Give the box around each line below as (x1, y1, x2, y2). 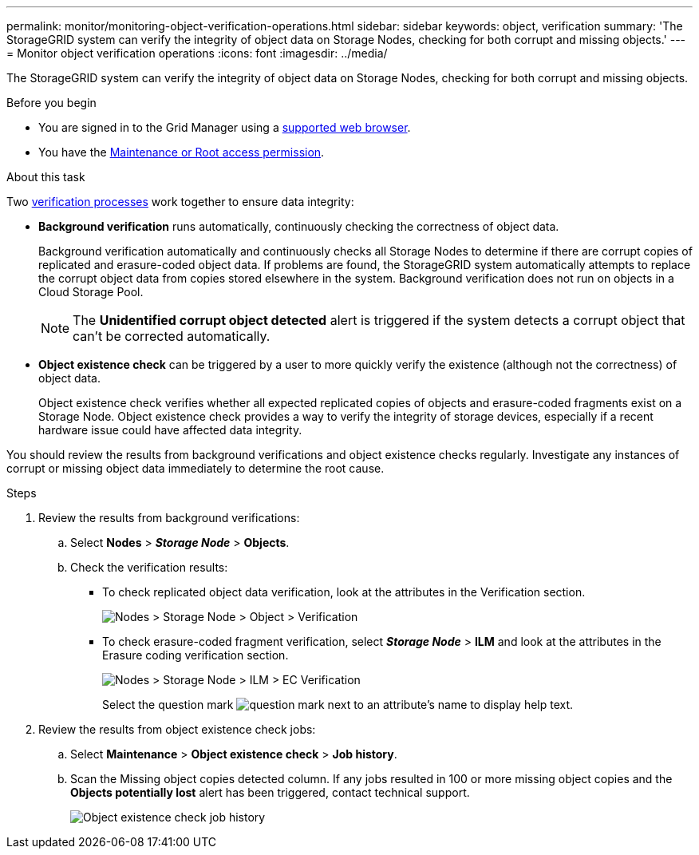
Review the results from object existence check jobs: (38, 722, 316, 736)
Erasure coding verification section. (102, 648, 289, 662)
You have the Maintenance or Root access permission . (38, 145, 325, 159)
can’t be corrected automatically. (73, 328, 271, 344)
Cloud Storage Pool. (38, 285, 144, 299)
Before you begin (6, 96, 97, 109)
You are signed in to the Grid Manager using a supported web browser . (38, 121, 411, 134)
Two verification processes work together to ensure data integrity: (6, 195, 354, 208)
